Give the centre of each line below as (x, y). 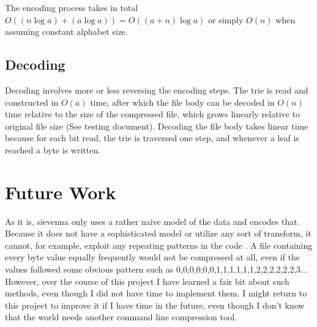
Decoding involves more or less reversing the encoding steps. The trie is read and (157, 90)
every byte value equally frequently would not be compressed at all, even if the (153, 257)
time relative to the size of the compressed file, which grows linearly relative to (152, 114)
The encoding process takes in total (72, 7)
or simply (226, 19)
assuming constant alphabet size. (66, 31)
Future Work (61, 192)
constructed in (32, 102)
